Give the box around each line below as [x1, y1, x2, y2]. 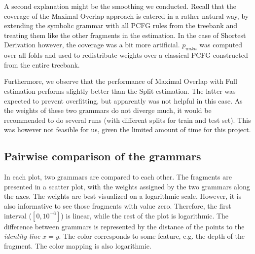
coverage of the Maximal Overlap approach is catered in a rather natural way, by [4, 10, 249, 21]
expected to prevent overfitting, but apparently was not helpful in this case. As [4, 95, 243, 106]
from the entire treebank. [4, 59, 80, 70]
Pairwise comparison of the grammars [4, 148, 201, 164]
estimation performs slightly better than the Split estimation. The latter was [4, 85, 236, 96]
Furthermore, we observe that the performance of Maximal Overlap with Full [4, 76, 237, 86]
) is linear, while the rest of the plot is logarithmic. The [61, 210, 229, 220]
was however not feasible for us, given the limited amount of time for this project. [4, 124, 251, 135]
